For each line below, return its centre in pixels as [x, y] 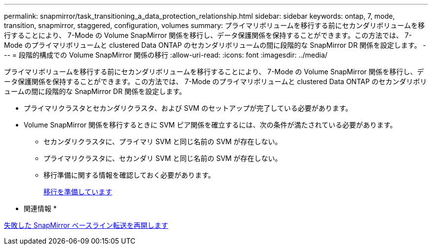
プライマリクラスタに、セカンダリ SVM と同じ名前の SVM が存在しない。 [163, 158]
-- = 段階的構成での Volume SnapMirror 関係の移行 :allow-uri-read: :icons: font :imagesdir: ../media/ [166, 55]
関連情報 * [40, 208]
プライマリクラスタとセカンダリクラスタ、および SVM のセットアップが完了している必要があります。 [188, 108]
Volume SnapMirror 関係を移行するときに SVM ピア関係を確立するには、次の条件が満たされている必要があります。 [210, 125]
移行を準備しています [78, 192]
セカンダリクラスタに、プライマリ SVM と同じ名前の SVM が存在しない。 [163, 141]
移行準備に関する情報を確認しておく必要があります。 [129, 175]
